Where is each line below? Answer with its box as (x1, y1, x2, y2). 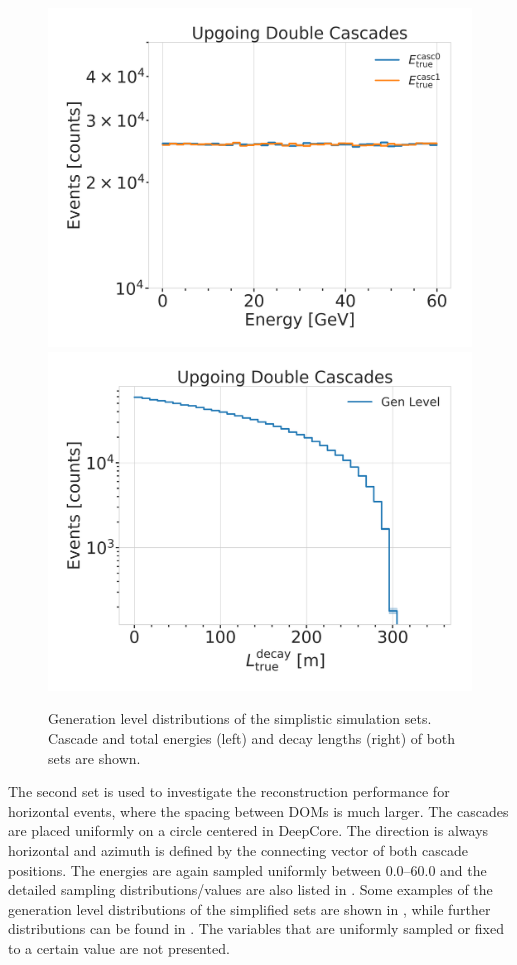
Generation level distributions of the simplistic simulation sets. (48, 708, 432, 729)
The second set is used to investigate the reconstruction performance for (8, 781, 450, 802)
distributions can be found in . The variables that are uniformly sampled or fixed (8, 918, 505, 939)
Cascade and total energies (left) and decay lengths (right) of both (48, 728, 456, 748)
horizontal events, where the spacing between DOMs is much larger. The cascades (8, 800, 509, 821)
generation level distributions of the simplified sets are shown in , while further (8, 898, 491, 919)
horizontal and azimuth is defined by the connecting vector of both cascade (8, 839, 468, 860)
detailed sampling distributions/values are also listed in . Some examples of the (8, 879, 493, 900)
